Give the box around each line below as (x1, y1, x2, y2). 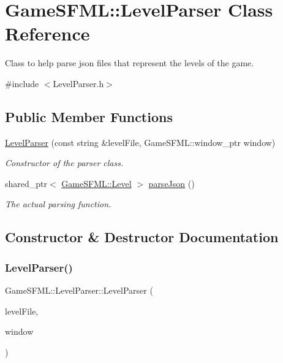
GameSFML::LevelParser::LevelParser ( (5, 284, 153, 297)
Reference (5, 21, 90, 46)
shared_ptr (5, 177, 48, 189)
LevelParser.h (53, 77, 104, 90)
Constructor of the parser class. (5, 156, 124, 169)
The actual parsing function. (5, 197, 111, 210)
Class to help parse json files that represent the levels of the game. (5, 56, 254, 69)
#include (5, 77, 39, 90)
